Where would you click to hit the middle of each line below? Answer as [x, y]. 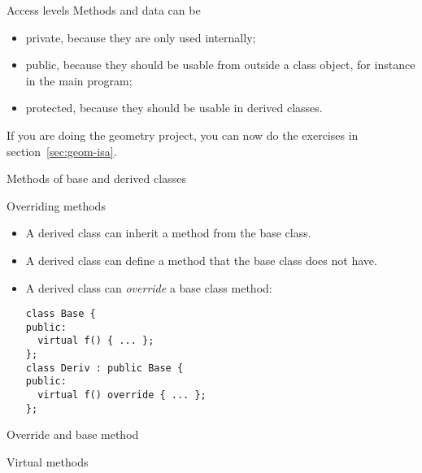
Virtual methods [48, 461]
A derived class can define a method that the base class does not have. [201, 260]
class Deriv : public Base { [104, 368]
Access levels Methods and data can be [104, 10]
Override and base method [73, 434]
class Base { [61, 314]
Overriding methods [56, 205]
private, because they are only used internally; [141, 37]
